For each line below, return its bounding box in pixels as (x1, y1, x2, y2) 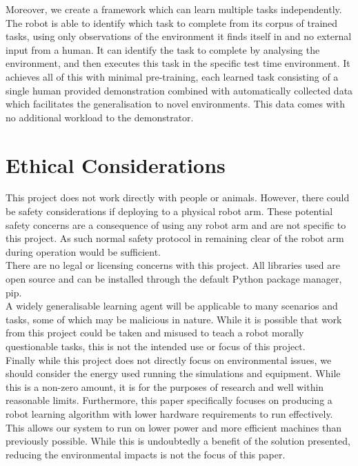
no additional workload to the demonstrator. (6, 110, 194, 124)
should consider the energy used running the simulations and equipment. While (6, 366, 341, 381)
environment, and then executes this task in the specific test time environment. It (6, 56, 350, 70)
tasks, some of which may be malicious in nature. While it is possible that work (6, 312, 342, 326)
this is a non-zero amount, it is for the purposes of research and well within (6, 379, 324, 394)
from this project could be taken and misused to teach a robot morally (6, 325, 304, 340)
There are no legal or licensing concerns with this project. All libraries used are (6, 258, 340, 272)
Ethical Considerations (6, 150, 226, 179)
